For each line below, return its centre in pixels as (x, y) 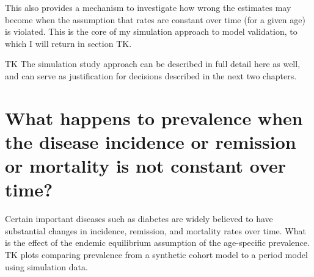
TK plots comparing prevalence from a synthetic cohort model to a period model (156, 255)
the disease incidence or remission (151, 141)
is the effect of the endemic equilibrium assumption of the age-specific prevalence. (157, 243)
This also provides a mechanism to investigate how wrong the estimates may (148, 7)
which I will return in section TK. (68, 43)
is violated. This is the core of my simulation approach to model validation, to (151, 31)
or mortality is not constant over (146, 166)
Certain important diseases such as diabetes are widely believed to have (139, 219)
